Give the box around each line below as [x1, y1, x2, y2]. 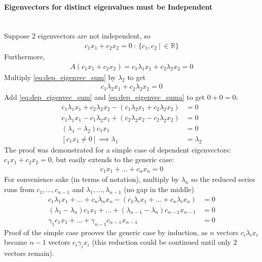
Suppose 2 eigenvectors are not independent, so [4, 30, 151, 41]
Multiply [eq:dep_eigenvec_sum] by [4, 71, 116, 82]
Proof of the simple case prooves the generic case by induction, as [4, 227, 208, 237]
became [4, 237, 27, 247]
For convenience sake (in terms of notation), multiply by [4, 174, 179, 184]
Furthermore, [4, 51, 45, 62]
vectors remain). [4, 247, 54, 258]
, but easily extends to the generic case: [51, 154, 174, 165]
